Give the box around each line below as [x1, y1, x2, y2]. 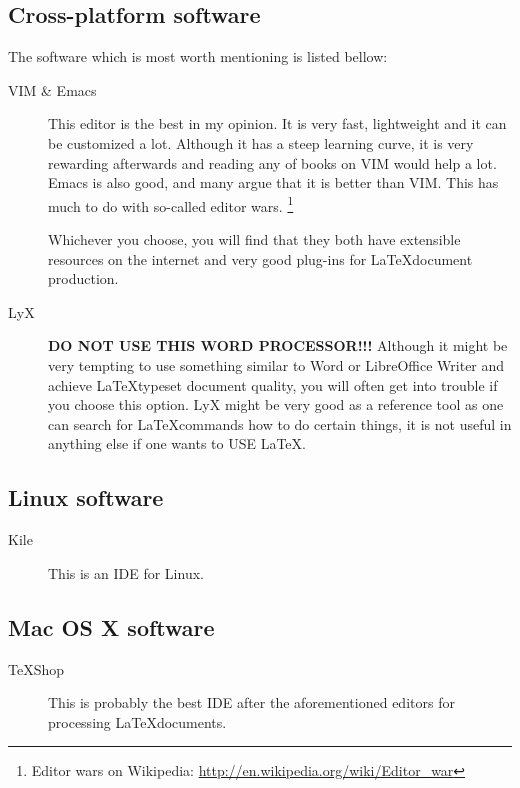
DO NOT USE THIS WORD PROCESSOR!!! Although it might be [48, 335, 508, 356]
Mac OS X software [8, 611, 215, 642]
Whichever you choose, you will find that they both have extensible [48, 229, 461, 250]
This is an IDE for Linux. [48, 562, 204, 583]
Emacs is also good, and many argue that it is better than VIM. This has [48, 172, 499, 193]
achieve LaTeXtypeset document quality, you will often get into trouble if [48, 374, 498, 395]
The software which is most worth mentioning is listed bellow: [8, 46, 388, 67]
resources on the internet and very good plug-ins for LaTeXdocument [48, 248, 473, 269]
